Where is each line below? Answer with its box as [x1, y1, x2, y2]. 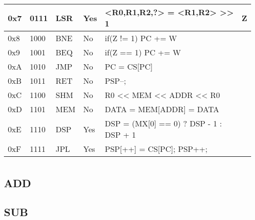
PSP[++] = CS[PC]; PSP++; [104, 143, 208, 154]
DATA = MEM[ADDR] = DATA [104, 103, 219, 115]
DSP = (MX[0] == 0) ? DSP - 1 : [104, 118, 222, 129]
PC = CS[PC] [104, 61, 153, 72]
